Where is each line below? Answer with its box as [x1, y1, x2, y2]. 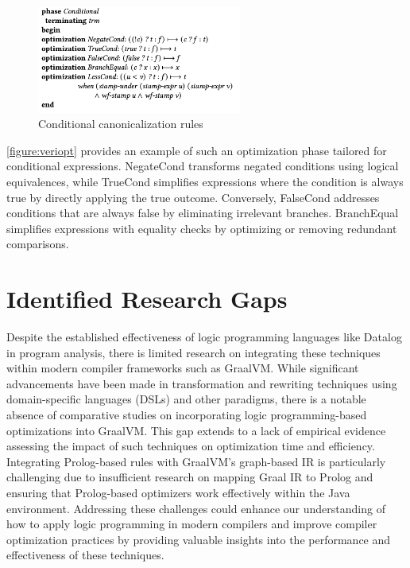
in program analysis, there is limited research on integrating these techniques [6, 344, 381, 360]
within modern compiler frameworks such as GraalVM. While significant [6, 360, 359, 376]
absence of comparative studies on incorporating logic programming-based [6, 407, 367, 423]
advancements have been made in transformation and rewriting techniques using [6, 375, 397, 391]
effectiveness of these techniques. [6, 547, 164, 563]
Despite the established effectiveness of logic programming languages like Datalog [6, 329, 402, 345]
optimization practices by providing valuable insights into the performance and [6, 531, 391, 547]
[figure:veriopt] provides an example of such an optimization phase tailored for [6, 142, 387, 158]
